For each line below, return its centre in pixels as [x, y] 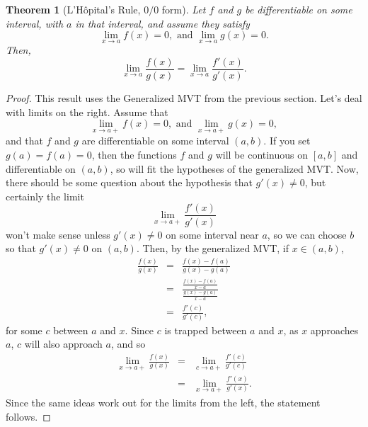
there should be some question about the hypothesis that [129, 182]
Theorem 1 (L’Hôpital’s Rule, [73, 9]
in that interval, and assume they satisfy [162, 23]
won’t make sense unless [58, 234]
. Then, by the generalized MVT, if [213, 248]
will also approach [63, 344]
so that [21, 248]
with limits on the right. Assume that [87, 112]
